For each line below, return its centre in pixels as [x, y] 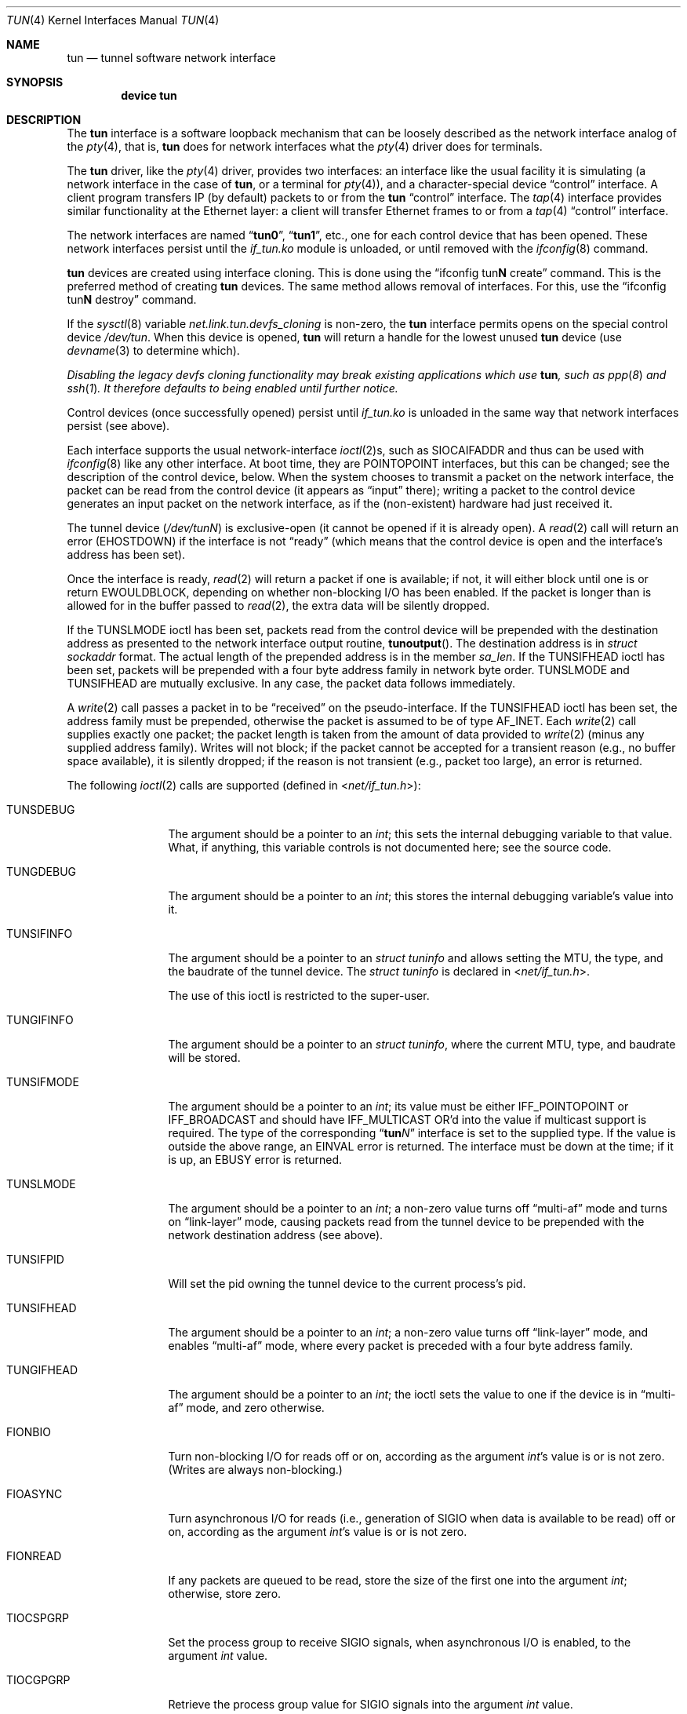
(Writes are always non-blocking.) [255, 1470]
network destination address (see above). [276, 1235]
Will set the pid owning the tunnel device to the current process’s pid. [347, 1284]
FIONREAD [34, 1556]
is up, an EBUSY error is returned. [255, 1160]
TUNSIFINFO [40, 934]
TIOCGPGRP [38, 1680]
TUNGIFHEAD [42, 1370]
